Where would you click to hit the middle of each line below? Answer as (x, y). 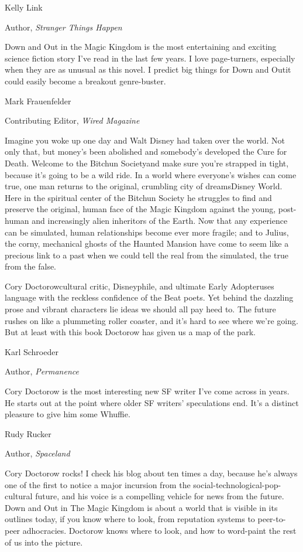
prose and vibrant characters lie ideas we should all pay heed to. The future (140, 309)
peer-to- (272, 519)
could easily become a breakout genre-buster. (85, 81)
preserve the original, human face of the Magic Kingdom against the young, (140, 209)
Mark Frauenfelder (38, 100)
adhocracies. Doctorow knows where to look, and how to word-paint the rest (159, 530)
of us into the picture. (44, 542)
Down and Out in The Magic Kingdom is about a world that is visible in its (141, 507)
